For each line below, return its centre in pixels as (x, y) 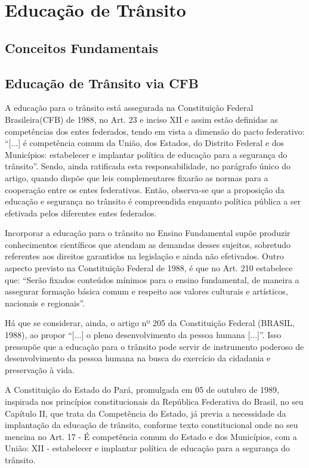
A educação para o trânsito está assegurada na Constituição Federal (129, 108)
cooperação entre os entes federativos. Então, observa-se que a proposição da (145, 189)
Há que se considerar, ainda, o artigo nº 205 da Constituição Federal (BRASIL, (150, 323)
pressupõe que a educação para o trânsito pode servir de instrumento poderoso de (154, 346)
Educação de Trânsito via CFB (102, 83)
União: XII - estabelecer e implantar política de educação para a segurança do (147, 448)
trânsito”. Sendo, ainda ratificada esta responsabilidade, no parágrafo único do (148, 166)
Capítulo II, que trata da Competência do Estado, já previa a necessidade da (146, 413)
